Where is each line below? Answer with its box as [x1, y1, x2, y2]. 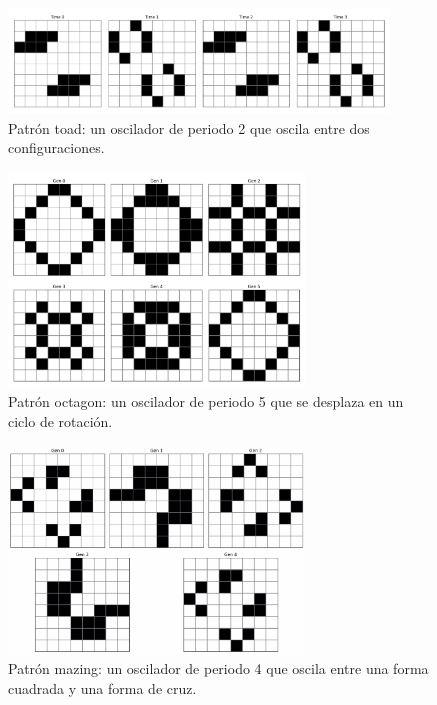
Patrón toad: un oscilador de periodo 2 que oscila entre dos [8, 117, 370, 138]
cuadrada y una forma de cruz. [8, 677, 197, 698]
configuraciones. [8, 137, 105, 158]
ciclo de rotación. [8, 410, 113, 431]
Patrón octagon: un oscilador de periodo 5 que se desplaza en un [8, 391, 404, 412]
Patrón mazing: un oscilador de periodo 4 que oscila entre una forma [8, 658, 429, 679]
